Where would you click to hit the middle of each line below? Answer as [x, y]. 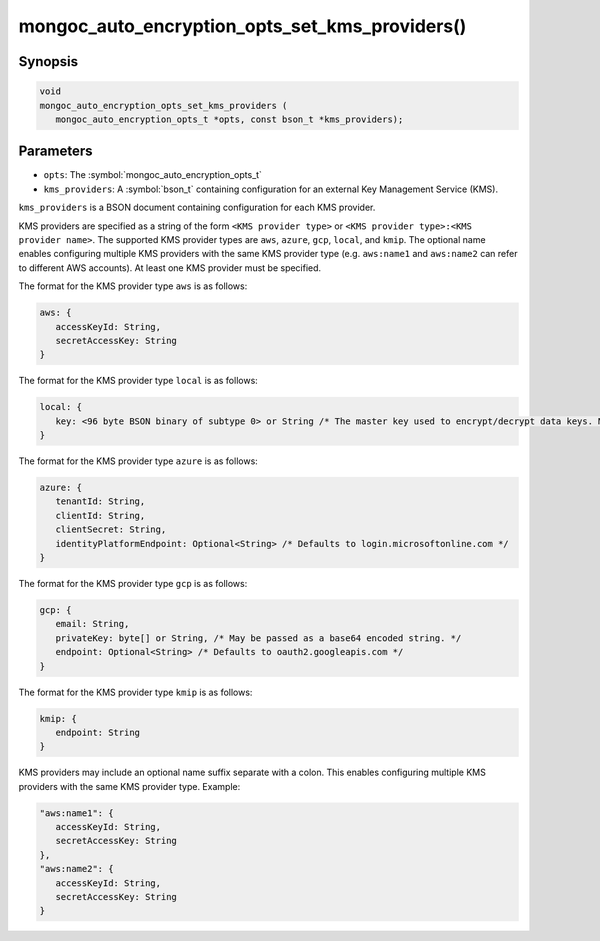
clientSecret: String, [111, 529]
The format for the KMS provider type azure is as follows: [138, 461]
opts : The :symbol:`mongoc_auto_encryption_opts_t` [152, 175]
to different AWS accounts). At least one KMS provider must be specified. [170, 267]
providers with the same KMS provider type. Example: [129, 786]
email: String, [92, 624]
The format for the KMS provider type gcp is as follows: [133, 583]
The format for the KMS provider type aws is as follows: [133, 286]
